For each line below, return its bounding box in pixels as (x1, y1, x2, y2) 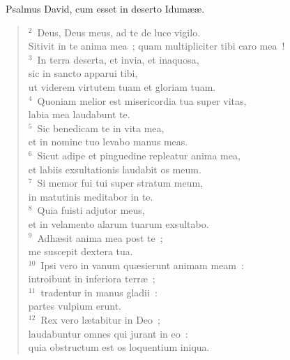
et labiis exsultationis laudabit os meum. (28, 161, 201, 176)
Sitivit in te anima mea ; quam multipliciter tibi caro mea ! (28, 38, 285, 53)
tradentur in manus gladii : (40, 285, 158, 299)
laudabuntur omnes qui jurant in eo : (28, 326, 188, 340)
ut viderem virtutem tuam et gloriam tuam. (28, 79, 216, 94)
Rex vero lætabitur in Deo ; (40, 312, 160, 327)
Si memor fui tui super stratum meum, (37, 175, 203, 190)
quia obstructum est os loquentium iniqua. (28, 340, 210, 354)
